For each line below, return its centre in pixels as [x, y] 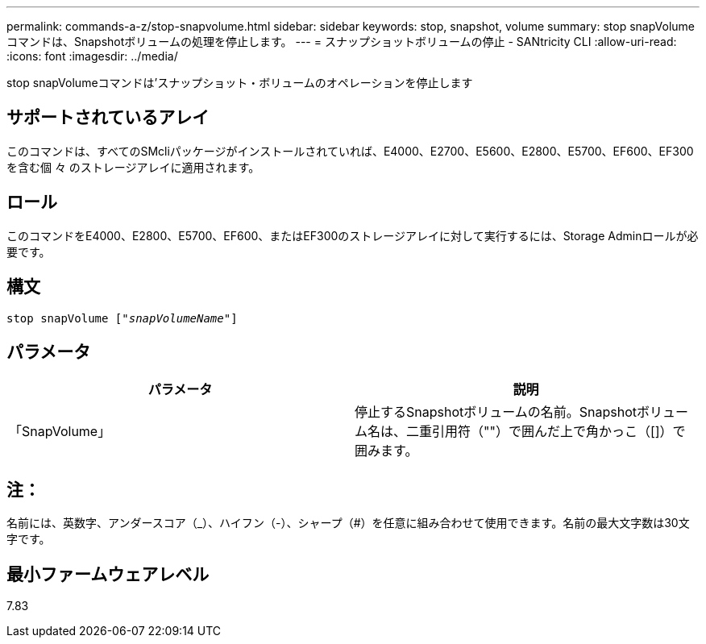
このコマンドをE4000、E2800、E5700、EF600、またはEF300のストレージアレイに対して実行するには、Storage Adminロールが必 [353, 235]
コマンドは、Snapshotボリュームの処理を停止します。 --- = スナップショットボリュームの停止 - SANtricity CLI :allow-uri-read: [342, 42]
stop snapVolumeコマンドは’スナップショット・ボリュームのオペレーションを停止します [240, 83]
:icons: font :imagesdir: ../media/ [92, 56]
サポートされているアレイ [108, 118]
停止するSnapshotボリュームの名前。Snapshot [496, 412]
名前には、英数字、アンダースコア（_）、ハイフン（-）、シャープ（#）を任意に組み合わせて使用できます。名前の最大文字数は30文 [348, 523]
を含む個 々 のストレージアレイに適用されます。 [133, 167]
